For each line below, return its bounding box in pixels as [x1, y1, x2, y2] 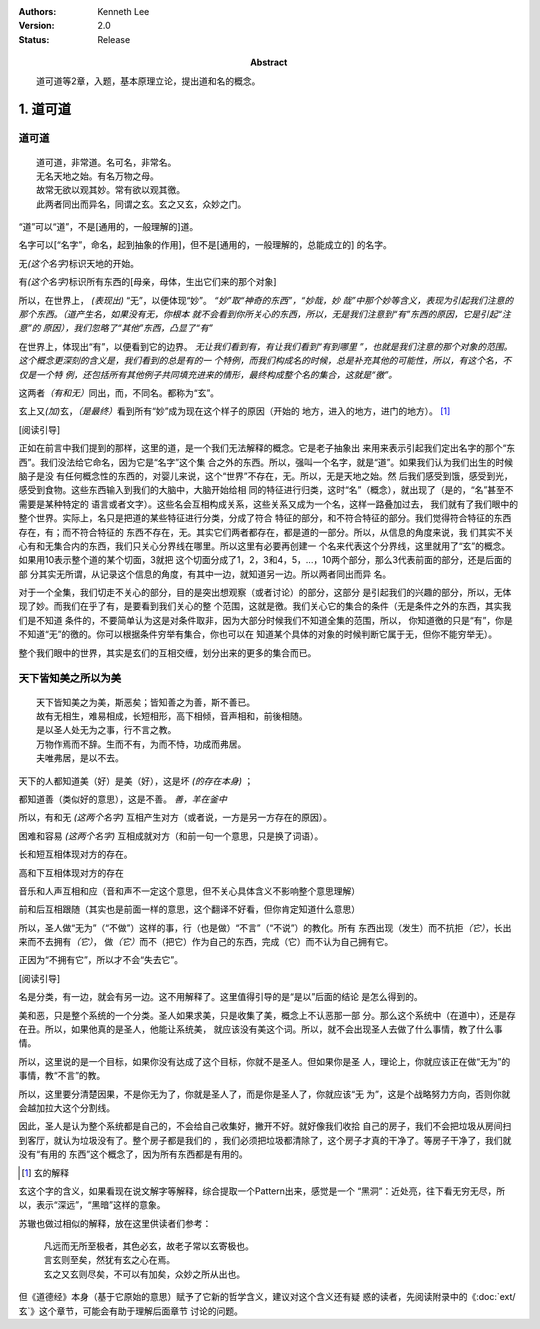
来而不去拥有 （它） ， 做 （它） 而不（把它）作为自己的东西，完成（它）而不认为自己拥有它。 [18, 936, 394, 948]
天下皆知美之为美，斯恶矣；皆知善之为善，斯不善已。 [36, 696, 255, 708]
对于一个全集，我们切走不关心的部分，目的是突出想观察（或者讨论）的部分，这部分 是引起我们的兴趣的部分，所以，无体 [18, 586, 512, 599]
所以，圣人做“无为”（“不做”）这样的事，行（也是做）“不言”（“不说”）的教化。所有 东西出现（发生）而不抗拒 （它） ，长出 [18, 921, 512, 934]
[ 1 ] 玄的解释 [21, 1166, 70, 1179]
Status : [18, 33, 50, 45]
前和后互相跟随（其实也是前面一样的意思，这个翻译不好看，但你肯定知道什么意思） [18, 903, 360, 915]
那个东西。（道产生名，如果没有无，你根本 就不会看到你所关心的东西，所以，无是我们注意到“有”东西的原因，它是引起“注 [18, 308, 512, 320]
